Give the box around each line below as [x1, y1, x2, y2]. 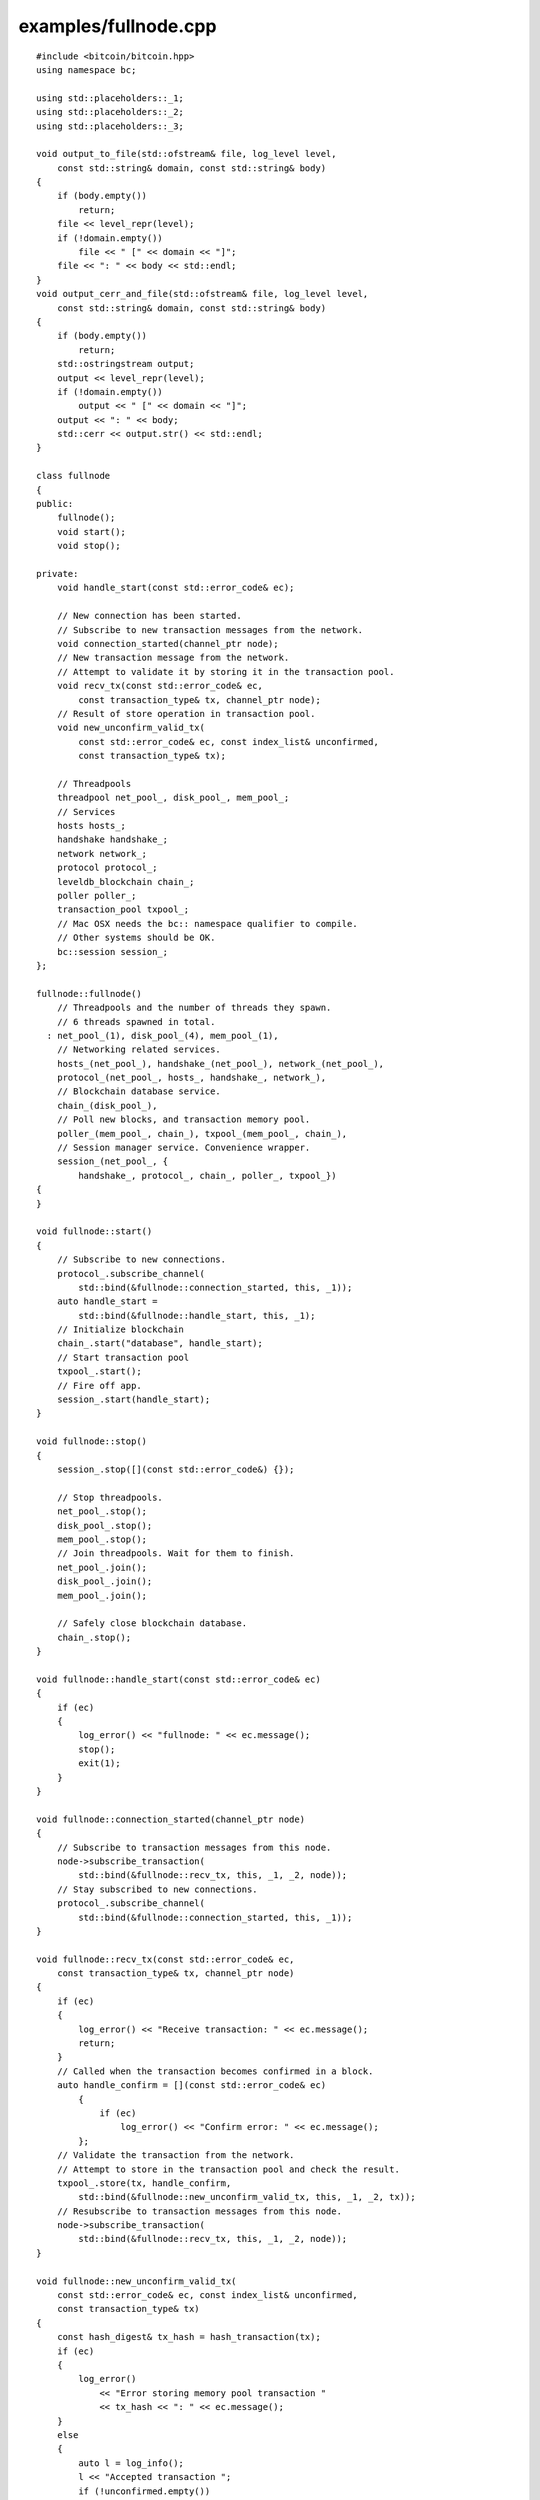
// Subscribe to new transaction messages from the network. [56, 624, 364, 635]
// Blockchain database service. [56, 1086, 222, 1097]
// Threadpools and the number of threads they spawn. [56, 1002, 332, 1014]
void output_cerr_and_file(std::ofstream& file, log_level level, [36, 288, 369, 300]
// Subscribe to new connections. [56, 1254, 227, 1265]
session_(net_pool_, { [56, 1156, 169, 1167]
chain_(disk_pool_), [56, 1100, 158, 1111]
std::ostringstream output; [56, 358, 195, 370]
